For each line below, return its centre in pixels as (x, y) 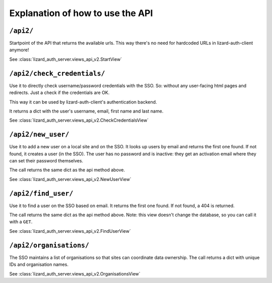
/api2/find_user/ (41, 193)
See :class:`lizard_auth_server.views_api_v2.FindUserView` (70, 231)
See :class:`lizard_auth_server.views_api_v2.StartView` (66, 59)
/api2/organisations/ (49, 245)
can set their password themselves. (46, 161)
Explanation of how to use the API (81, 13)
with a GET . (21, 222)
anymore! (19, 50)
